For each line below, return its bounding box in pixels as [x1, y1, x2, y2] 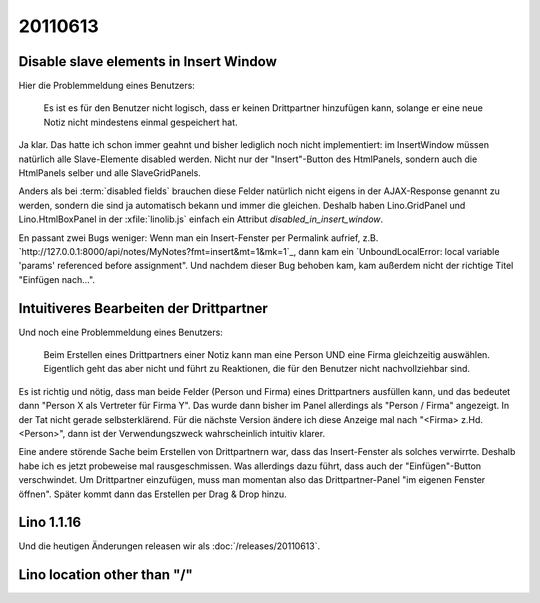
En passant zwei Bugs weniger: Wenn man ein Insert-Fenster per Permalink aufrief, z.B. [18, 231, 379, 244]
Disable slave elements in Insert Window [18, 53, 277, 70]
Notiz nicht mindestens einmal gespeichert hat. [43, 116, 239, 128]
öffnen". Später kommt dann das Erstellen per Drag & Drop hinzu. [18, 488, 287, 500]
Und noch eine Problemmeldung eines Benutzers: [18, 326, 224, 338]
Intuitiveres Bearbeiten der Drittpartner [18, 300, 269, 317]
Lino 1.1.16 [18, 514, 82, 531]
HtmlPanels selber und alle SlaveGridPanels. [18, 167, 202, 179]
